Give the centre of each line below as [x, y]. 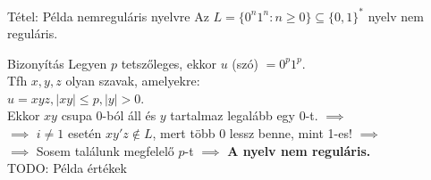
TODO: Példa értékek [67, 168]
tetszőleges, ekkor [169, 63]
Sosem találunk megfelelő [105, 150]
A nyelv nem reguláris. [299, 150]
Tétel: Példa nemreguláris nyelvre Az [108, 16]
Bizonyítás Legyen [57, 63]
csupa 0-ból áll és [109, 115]
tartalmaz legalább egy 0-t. [244, 115]
